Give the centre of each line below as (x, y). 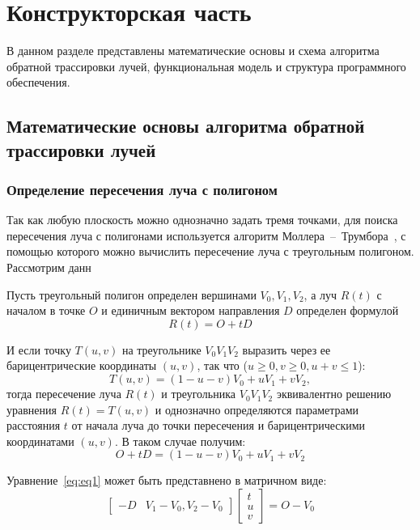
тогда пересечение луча (64, 394)
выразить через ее (286, 349)
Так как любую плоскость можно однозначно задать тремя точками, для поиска (202, 220)
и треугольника (199, 394)
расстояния (34, 425)
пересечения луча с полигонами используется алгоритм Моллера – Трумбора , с (206, 235)
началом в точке (46, 310)
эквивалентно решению (334, 394)
